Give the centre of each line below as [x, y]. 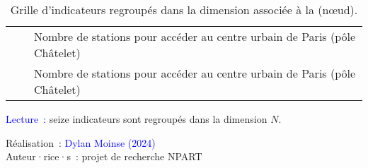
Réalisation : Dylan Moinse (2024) [81, 142]
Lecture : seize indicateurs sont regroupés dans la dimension [137, 119]
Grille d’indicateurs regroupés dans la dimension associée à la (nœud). [184, 10]
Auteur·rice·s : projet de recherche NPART [104, 156]
